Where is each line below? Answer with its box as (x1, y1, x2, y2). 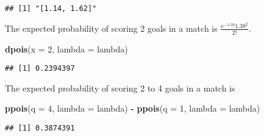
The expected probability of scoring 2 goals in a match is (5, 21, 218, 34)
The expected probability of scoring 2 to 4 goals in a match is (5, 81, 235, 94)
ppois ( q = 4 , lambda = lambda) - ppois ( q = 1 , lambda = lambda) (5, 102, 260, 115)
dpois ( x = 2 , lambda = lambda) (5, 42, 128, 55)
